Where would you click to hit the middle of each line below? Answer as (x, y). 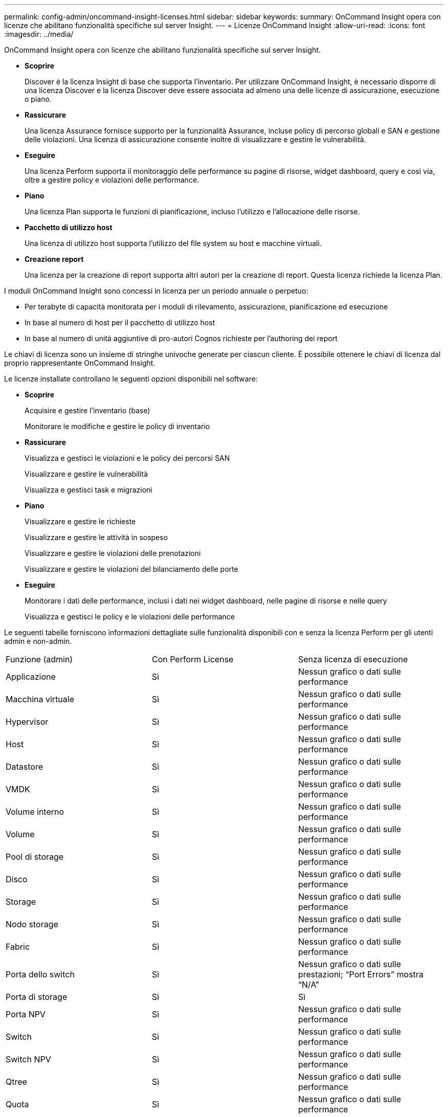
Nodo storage (32, 924)
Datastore (25, 767)
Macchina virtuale (40, 699)
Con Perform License (193, 659)
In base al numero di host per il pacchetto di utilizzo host (120, 322)
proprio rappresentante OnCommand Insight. (80, 363)
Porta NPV (26, 1014)
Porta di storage (37, 997)
